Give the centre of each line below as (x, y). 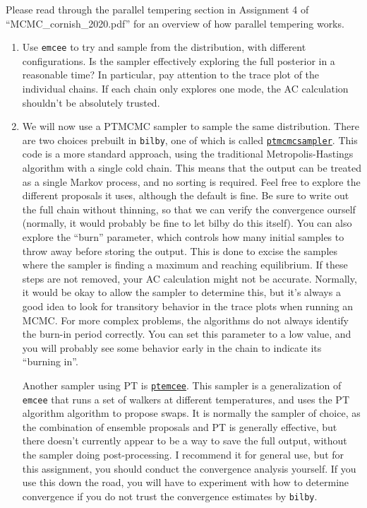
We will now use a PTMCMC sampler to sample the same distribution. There (191, 126)
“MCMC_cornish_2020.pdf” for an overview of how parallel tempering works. (175, 23)
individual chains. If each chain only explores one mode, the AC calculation (185, 89)
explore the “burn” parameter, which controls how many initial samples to (183, 237)
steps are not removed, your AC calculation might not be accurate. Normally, (189, 278)
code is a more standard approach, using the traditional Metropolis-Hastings (188, 154)
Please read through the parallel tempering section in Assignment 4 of (157, 9)
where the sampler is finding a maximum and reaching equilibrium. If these (185, 265)
